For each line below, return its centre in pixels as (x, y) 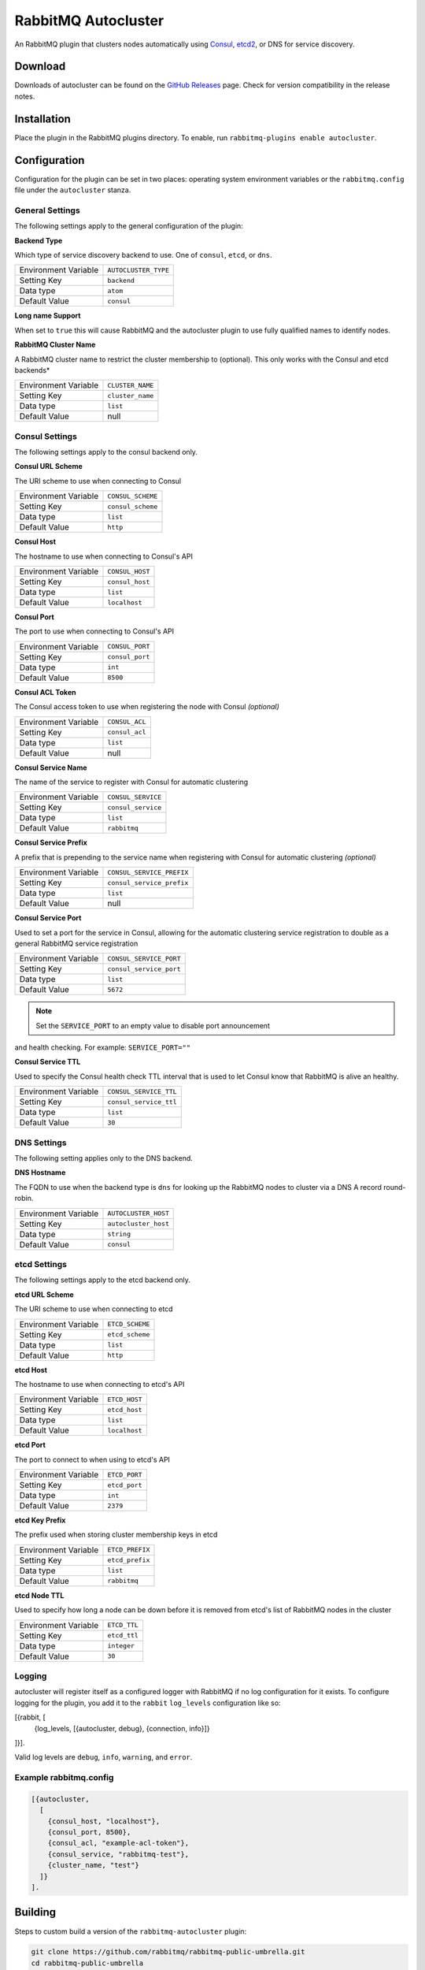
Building (35, 1912)
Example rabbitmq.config (64, 1778)
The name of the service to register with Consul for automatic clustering (131, 782)
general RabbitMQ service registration (76, 943)
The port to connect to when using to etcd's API (92, 1459)
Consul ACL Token (45, 692)
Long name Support (48, 316)
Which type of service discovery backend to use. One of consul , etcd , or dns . (143, 255)
